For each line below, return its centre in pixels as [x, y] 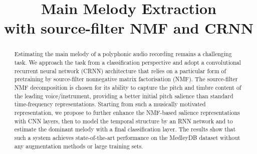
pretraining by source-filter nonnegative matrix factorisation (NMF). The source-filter [126, 79]
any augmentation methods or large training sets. [79, 146]
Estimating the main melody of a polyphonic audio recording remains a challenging [123, 54]
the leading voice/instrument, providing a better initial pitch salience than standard [124, 96]
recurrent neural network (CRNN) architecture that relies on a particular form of [120, 70]
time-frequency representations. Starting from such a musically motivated [110, 104]
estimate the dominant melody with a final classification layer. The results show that [125, 129]
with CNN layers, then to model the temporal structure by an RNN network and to [123, 121]
